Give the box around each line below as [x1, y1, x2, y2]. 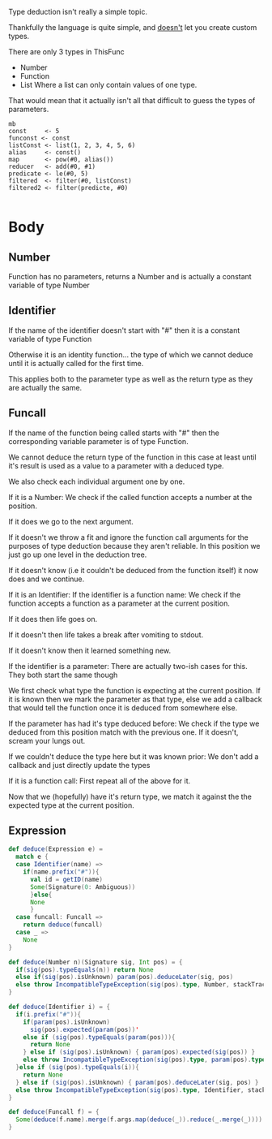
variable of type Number [8, 280, 91, 290]
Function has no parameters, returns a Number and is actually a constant [8, 272, 253, 281]
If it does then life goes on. [8, 614, 98, 623]
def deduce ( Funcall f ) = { [8, 1108, 100, 1116]
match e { [15, 852, 49, 861]
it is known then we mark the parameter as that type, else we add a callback [8, 694, 263, 704]
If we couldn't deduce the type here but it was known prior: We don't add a [8, 751, 259, 761]
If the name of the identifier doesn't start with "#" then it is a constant [8, 325, 240, 335]
